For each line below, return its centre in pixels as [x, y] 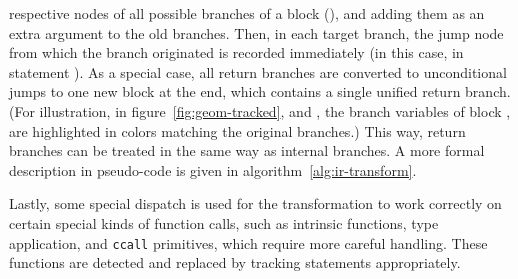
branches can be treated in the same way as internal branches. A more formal [247, 150]
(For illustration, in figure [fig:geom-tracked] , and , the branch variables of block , [260, 110]
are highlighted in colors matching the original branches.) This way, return [237, 130]
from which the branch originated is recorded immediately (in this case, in [236, 52]
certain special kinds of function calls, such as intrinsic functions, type [224, 222]
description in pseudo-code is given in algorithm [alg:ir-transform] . [213, 169]
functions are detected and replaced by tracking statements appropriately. [235, 262]
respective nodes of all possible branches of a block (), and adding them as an [247, 13]
